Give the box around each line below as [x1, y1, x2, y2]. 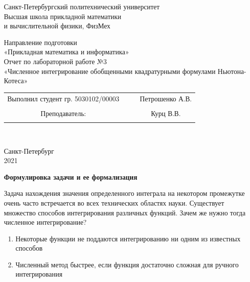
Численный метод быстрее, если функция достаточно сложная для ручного [15, 259, 239, 269]
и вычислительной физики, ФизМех [4, 21, 111, 31]
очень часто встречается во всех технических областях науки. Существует [4, 197, 225, 208]
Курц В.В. [151, 108, 181, 118]
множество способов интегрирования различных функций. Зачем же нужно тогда [4, 207, 246, 217]
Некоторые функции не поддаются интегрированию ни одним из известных [15, 233, 241, 243]
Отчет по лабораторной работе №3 [4, 56, 107, 66]
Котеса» [4, 75, 28, 86]
